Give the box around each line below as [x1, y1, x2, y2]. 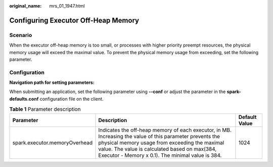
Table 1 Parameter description [9, 106, 81, 113]
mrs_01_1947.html [49, 3, 85, 9]
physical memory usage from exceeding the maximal [98, 139, 224, 146]
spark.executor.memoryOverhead [12, 139, 93, 146]
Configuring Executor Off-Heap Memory [9, 16, 139, 25]
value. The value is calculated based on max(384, [98, 145, 217, 152]
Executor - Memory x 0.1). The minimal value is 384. [98, 152, 222, 159]
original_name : [9, 3, 42, 9]
